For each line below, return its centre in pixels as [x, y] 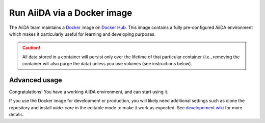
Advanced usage [36, 80]
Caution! [31, 48]
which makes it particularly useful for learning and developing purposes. [82, 34]
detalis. [16, 115]
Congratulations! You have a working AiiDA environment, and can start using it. [89, 92]
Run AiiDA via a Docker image [71, 13]
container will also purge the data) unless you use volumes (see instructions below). [107, 64]
